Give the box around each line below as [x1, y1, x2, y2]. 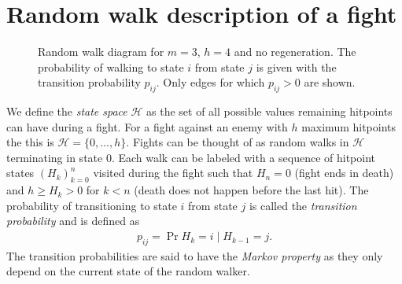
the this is [6, 134, 54, 150]
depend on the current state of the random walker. [6, 263, 250, 279]
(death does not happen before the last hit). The [134, 182, 369, 198]
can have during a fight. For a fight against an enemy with [6, 118, 288, 135]
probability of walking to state [38, 58, 184, 75]
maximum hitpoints [301, 118, 396, 135]
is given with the [256, 58, 337, 75]
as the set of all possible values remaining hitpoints [146, 103, 393, 120]
